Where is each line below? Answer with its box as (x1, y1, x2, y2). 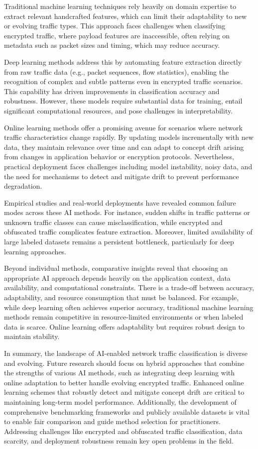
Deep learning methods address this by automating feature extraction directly (4, 56, 242, 67)
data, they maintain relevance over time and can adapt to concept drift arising (4, 141, 244, 152)
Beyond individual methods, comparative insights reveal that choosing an (4, 263, 228, 273)
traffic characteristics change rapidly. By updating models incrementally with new (4, 132, 254, 142)
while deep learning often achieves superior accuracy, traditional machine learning (4, 302, 254, 312)
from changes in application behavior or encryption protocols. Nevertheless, (4, 151, 234, 162)
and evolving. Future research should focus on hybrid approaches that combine (4, 357, 245, 368)
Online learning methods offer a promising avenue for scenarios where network (4, 122, 243, 132)
